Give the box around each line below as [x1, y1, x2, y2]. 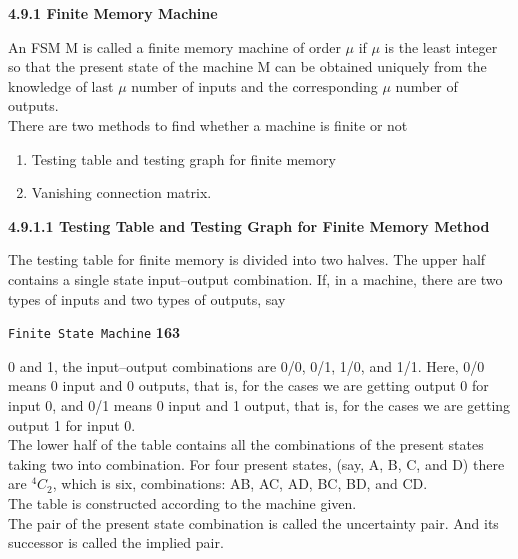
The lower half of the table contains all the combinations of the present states [8, 434, 484, 455]
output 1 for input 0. [8, 414, 136, 435]
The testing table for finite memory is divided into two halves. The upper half [8, 249, 486, 270]
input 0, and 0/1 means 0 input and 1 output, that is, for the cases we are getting [8, 394, 511, 415]
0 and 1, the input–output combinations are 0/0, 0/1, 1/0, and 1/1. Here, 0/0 [8, 355, 485, 376]
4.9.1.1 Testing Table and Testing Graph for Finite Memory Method [8, 215, 490, 236]
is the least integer [384, 36, 498, 57]
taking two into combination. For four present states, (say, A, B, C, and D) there [8, 453, 505, 474]
